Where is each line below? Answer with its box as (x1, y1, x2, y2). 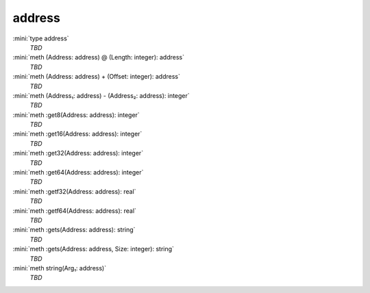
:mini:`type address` (12, 34, 69, 42)
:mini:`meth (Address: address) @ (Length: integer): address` (12, 53, 185, 62)
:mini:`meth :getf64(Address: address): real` (12, 206, 137, 215)
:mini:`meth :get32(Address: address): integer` (12, 149, 144, 157)
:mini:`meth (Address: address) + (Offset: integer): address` (12, 73, 181, 81)
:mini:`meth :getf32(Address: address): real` (12, 187, 136, 195)
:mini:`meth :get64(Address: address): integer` (12, 168, 144, 177)
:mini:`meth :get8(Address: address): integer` (12, 110, 140, 119)
